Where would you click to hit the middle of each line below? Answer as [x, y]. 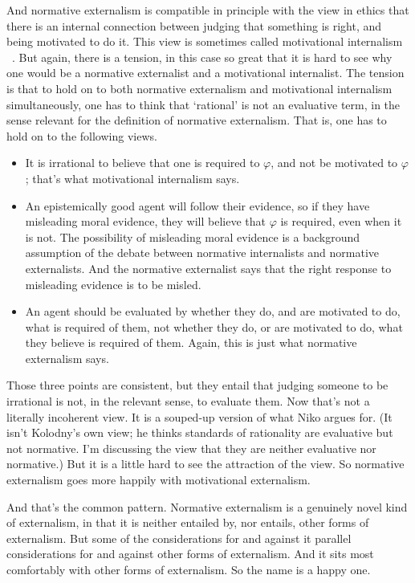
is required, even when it [341, 221]
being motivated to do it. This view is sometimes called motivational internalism [205, 41]
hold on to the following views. [82, 135]
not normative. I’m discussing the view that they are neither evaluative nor [191, 448]
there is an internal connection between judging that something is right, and [194, 25]
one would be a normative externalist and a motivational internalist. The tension [205, 73]
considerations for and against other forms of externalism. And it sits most [190, 554]
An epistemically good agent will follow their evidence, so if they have [197, 205]
